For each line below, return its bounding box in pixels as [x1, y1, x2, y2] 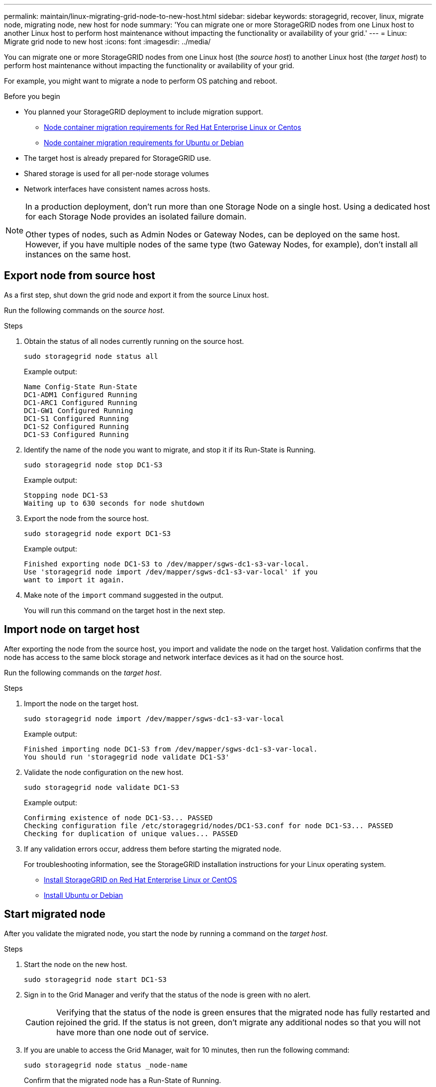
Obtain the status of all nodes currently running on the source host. [24, 336, 244, 345]
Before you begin [4, 92, 60, 101]
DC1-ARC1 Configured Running [24, 398, 137, 407]
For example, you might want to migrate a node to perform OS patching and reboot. [4, 77, 277, 85]
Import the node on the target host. [24, 699, 139, 708]
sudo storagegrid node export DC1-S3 [24, 529, 171, 538]
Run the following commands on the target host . [4, 668, 162, 677]
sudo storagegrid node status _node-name [24, 1061, 188, 1069]
